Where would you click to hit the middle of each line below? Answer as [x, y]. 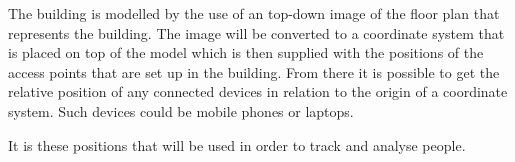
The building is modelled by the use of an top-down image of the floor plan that [254, 13]
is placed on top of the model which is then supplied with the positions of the [246, 52]
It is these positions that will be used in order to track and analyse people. [237, 144]
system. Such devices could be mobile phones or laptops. [181, 110]
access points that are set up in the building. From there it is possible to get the [254, 71]
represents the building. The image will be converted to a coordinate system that [256, 32]
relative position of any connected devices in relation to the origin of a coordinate [258, 91]
